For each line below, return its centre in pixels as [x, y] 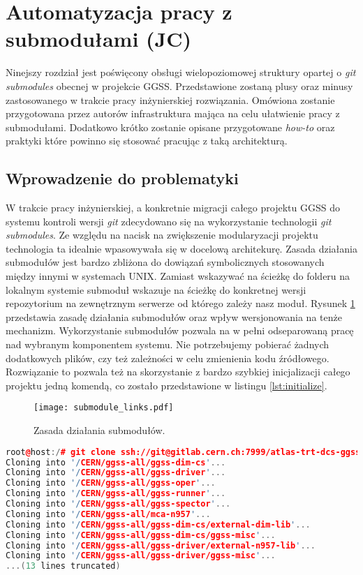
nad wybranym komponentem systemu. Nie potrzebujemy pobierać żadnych [168, 344]
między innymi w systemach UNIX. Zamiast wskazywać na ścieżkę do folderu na [178, 276]
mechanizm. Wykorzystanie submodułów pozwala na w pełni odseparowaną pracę [180, 330]
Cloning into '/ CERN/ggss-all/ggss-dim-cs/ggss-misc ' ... [141, 535]
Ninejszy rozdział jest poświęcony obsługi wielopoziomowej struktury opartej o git [181, 72]
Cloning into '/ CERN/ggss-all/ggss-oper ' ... [111, 483]
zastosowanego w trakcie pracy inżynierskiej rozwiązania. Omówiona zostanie [170, 99]
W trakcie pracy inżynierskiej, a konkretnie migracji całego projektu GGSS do [173, 208]
